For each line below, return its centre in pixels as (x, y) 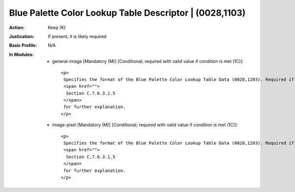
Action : (17, 27)
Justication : (22, 36)
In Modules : (21, 55)
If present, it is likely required (77, 36)
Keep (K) (57, 27)
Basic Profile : (23, 45)
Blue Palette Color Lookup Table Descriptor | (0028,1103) (127, 13)
